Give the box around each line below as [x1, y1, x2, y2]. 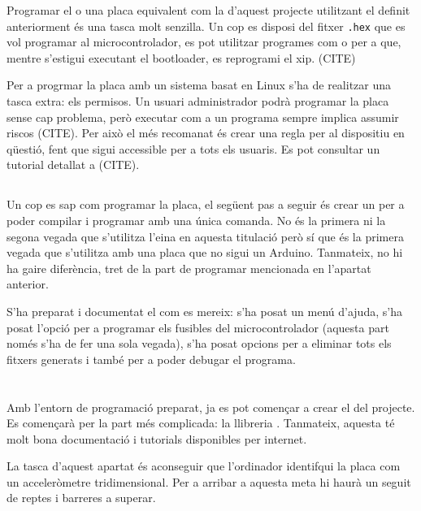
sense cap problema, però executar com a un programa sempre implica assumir [7, 108, 399, 125]
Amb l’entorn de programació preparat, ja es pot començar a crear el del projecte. [7, 398, 415, 415]
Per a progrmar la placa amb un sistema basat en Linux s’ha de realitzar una [7, 76, 392, 93]
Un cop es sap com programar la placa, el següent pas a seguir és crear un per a [7, 196, 405, 213]
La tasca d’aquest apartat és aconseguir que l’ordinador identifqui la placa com [7, 457, 401, 474]
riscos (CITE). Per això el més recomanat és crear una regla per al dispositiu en [7, 124, 405, 141]
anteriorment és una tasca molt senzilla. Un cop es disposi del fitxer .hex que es [7, 17, 406, 34]
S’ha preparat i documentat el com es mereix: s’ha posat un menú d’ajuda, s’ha [7, 302, 402, 319]
